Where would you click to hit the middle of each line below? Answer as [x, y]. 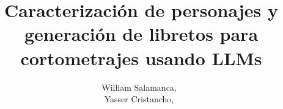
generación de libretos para [141, 34]
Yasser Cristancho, [139, 99]
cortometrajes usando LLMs [141, 58]
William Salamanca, [139, 87]
